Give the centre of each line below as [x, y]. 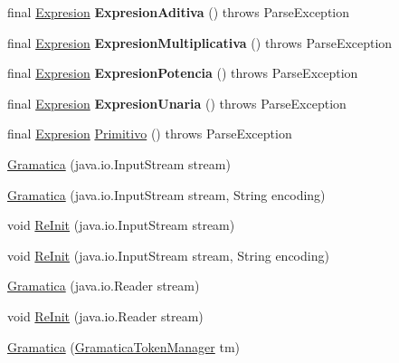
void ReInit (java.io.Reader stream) [105, 315]
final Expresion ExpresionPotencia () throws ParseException [183, 73]
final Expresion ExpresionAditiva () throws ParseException [179, 12]
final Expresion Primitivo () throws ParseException [150, 134]
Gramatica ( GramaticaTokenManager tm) [123, 346]
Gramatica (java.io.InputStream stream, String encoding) [166, 194]
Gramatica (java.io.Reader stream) [104, 286]
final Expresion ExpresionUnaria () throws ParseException [177, 103]
